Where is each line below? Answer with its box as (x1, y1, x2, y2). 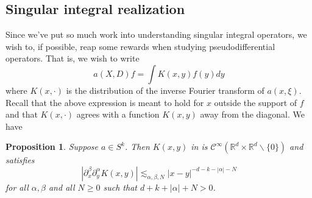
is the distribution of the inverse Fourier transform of (66, 83, 264, 96)
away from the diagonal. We (200, 108, 305, 121)
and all (48, 180, 75, 193)
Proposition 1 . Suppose (5, 140, 98, 153)
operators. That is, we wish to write (5, 52, 140, 65)
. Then (124, 140, 150, 153)
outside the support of (214, 96, 297, 108)
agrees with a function (76, 108, 160, 121)
